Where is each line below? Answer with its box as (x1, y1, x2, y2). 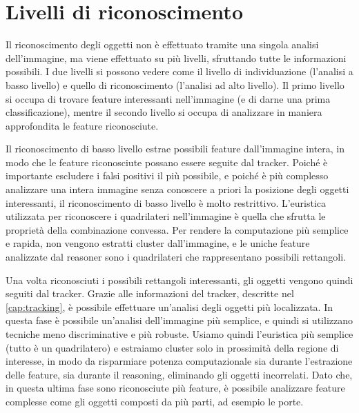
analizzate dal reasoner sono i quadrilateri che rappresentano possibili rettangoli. (6, 250, 347, 264)
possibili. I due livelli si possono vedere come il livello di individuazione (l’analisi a (6, 64, 353, 79)
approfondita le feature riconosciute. (6, 118, 159, 132)
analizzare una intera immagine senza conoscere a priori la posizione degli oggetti (6, 182, 349, 197)
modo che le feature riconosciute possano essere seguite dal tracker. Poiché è (6, 154, 328, 169)
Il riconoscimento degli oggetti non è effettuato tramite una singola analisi (6, 37, 319, 52)
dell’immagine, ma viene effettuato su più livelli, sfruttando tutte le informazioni (6, 50, 347, 65)
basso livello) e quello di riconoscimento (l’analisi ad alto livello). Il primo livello (6, 77, 345, 92)
